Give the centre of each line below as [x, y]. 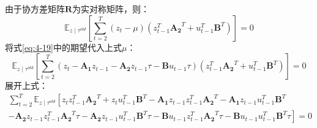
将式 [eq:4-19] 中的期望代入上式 [63, 47]
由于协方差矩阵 [35, 9]
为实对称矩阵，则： [111, 9]
